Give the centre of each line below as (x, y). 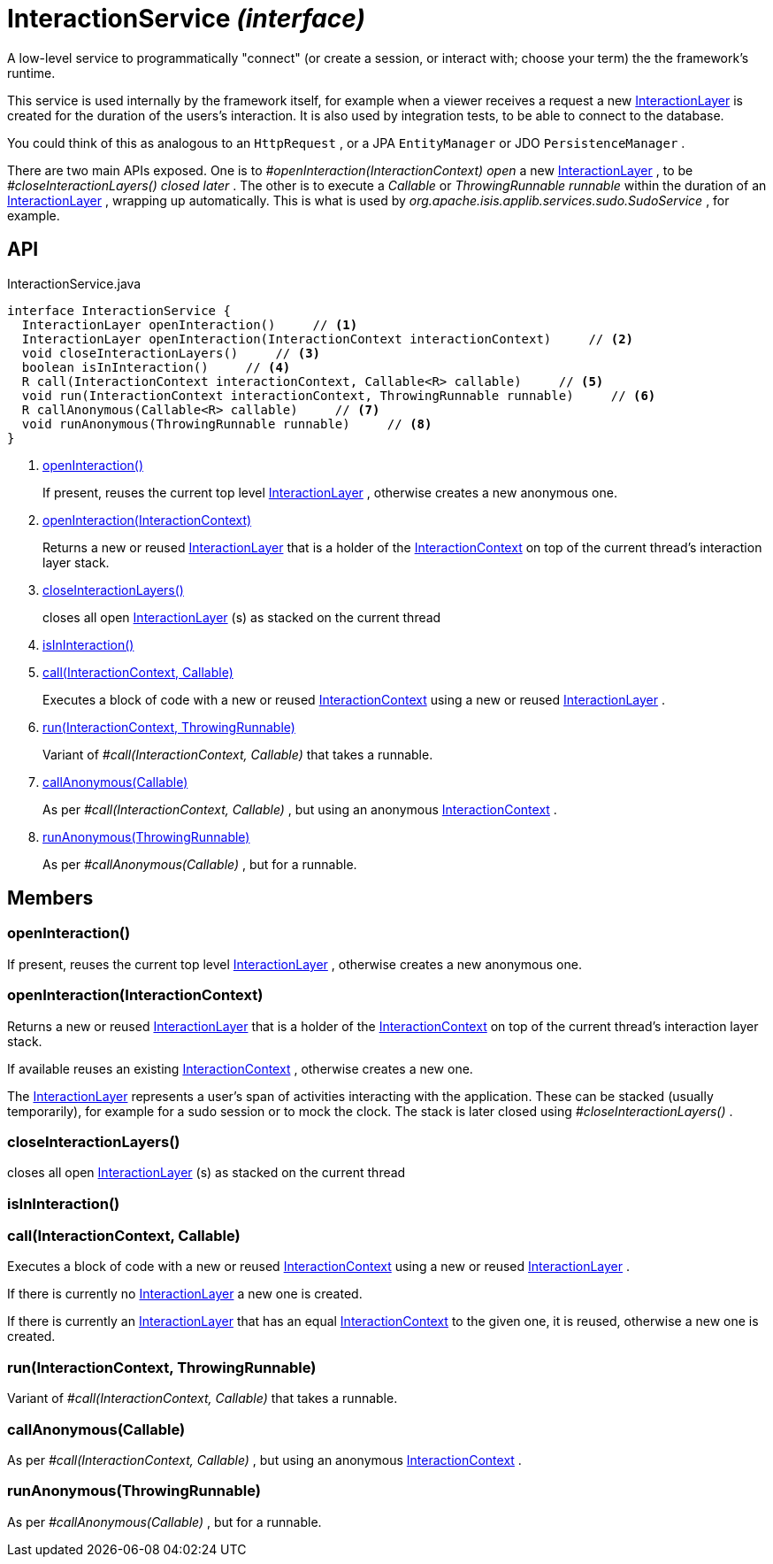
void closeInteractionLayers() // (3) (171, 353)
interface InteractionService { (119, 310)
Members (50, 898)
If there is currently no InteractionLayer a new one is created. (185, 1294)
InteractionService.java (74, 283)
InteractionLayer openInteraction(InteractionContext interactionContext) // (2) (328, 339)
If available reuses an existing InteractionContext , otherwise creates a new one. (240, 1068)
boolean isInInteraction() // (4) (156, 367)
